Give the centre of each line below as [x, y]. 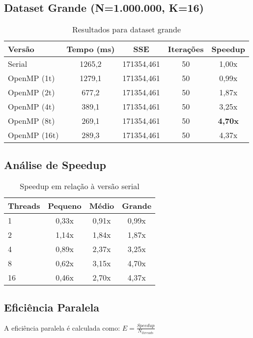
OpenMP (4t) [31, 107]
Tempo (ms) [91, 49]
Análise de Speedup [55, 164]
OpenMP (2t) [31, 92]
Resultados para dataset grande [126, 29]
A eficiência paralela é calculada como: [62, 327]
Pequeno [65, 206]
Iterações [186, 49]
